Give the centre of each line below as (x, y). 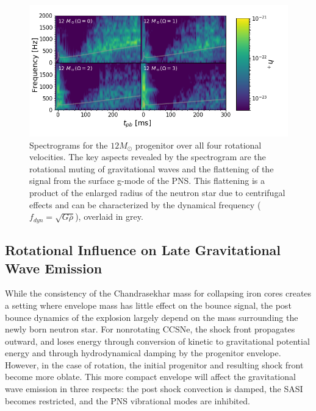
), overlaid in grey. (109, 216)
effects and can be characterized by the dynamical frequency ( (145, 204)
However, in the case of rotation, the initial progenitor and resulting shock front (154, 364)
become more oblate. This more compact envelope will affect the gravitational (150, 377)
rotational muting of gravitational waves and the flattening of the (152, 168)
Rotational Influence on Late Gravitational (143, 250)
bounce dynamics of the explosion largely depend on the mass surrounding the (152, 317)
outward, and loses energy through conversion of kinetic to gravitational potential (157, 341)
